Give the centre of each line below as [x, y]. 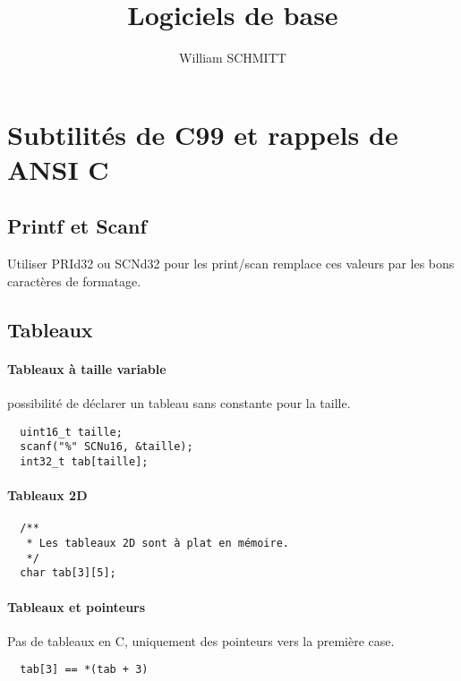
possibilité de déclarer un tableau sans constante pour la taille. [179, 403]
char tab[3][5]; [68, 573]
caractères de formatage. [74, 281]
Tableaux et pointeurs [77, 606]
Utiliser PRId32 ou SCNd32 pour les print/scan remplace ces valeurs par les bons [231, 264]
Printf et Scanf [77, 226]
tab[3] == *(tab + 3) [84, 670]
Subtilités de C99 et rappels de [203, 134]
